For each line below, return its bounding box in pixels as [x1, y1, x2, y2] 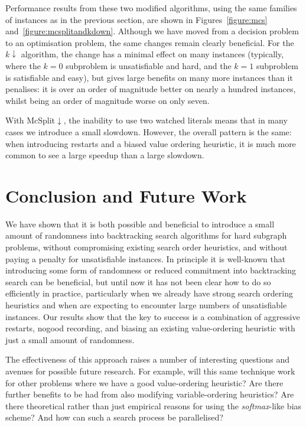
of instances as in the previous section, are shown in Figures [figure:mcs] [5, 13, 268, 25]
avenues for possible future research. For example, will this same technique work [5, 364, 295, 377]
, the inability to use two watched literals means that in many [63, 114, 288, 126]
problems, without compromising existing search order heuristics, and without [5, 241, 288, 253]
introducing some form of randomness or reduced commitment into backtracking [5, 264, 297, 276]
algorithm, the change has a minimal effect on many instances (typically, [21, 48, 284, 60]
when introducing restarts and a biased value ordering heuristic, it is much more [5, 137, 296, 149]
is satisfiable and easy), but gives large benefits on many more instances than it [5, 71, 293, 83]
